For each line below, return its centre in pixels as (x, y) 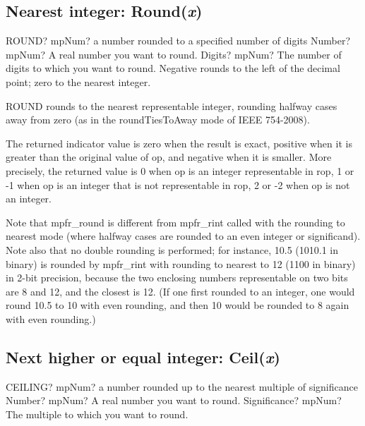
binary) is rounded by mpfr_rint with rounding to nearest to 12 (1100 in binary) (181, 263)
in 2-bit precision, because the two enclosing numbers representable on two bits (177, 278)
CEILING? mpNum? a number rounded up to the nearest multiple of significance (182, 386)
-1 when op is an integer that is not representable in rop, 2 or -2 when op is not (178, 184)
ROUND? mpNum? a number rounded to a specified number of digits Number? (178, 41)
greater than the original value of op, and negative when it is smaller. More (169, 157)
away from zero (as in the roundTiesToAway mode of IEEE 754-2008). (158, 120)
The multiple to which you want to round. (97, 414)
